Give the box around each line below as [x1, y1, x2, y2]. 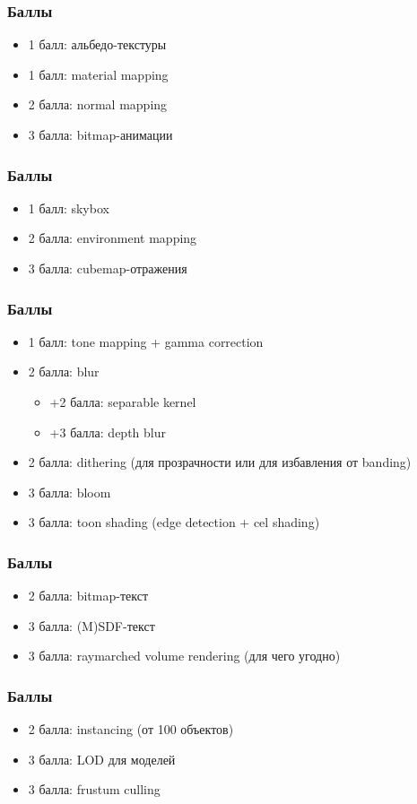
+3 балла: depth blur [49, 422, 166, 441]
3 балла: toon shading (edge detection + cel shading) [28, 513, 320, 532]
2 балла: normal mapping [28, 95, 168, 114]
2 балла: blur [28, 362, 100, 381]
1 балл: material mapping [28, 65, 169, 83]
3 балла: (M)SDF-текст [28, 616, 155, 635]
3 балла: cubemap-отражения [28, 259, 187, 277]
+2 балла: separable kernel [49, 393, 196, 411]
